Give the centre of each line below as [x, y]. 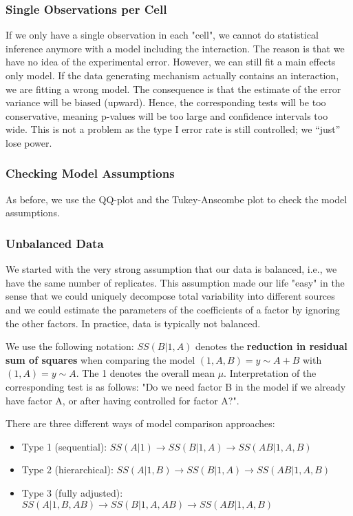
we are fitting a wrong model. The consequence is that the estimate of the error [173, 89]
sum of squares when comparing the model [100, 359]
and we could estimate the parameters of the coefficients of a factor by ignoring [173, 309]
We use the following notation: [70, 346]
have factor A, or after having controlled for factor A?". [122, 400]
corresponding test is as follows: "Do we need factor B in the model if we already [176, 386]
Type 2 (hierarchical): [67, 469]
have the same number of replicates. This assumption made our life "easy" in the [175, 282]
